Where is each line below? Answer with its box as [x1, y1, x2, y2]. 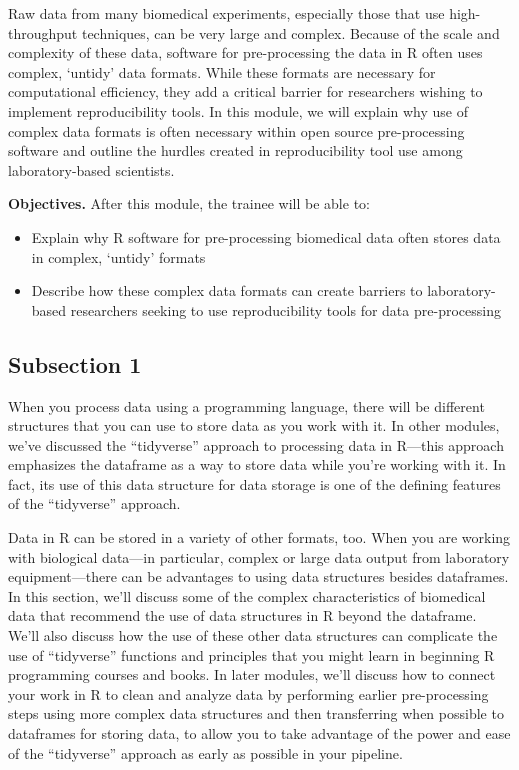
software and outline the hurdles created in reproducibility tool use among [8, 140, 463, 161]
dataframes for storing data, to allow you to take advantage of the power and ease [8, 723, 511, 744]
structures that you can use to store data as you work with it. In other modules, [8, 415, 500, 436]
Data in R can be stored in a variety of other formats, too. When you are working [8, 527, 511, 548]
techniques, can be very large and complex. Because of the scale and [81, 22, 500, 43]
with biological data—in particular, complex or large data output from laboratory [8, 546, 510, 567]
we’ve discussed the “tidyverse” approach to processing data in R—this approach [8, 434, 504, 455]
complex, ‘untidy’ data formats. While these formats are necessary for [8, 61, 436, 82]
